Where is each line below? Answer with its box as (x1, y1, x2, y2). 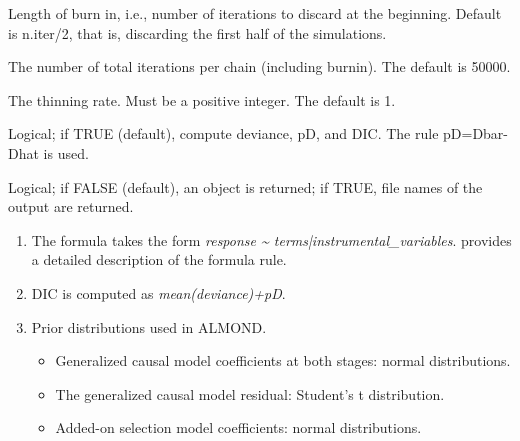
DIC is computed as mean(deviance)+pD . (31, 282, 286, 303)
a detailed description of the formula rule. (31, 249, 287, 270)
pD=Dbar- (443, 123, 509, 144)
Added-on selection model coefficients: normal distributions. (55, 417, 422, 438)
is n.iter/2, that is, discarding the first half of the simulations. (8, 22, 387, 43)
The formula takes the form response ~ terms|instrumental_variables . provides (31, 229, 512, 250)
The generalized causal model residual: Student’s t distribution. (55, 383, 445, 404)
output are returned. (8, 196, 134, 217)
